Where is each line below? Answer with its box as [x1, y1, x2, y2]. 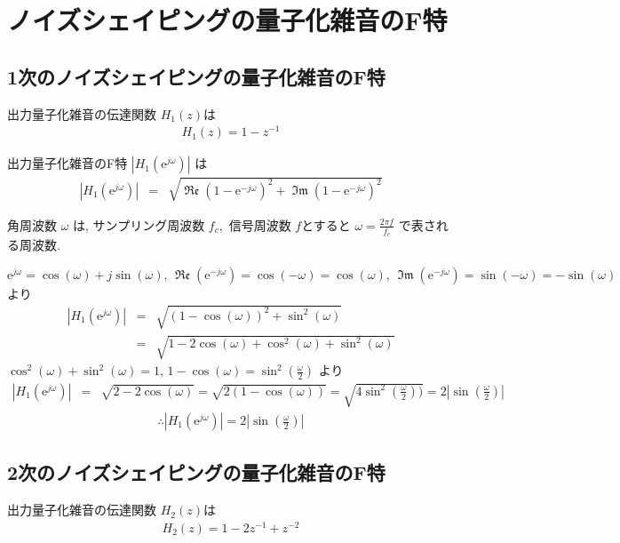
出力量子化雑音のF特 [7, 154, 128, 172]
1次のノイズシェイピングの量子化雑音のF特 [7, 62, 386, 90]
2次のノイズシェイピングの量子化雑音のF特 [7, 459, 386, 486]
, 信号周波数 [219, 215, 291, 234]
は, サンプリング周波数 [73, 215, 205, 234]
